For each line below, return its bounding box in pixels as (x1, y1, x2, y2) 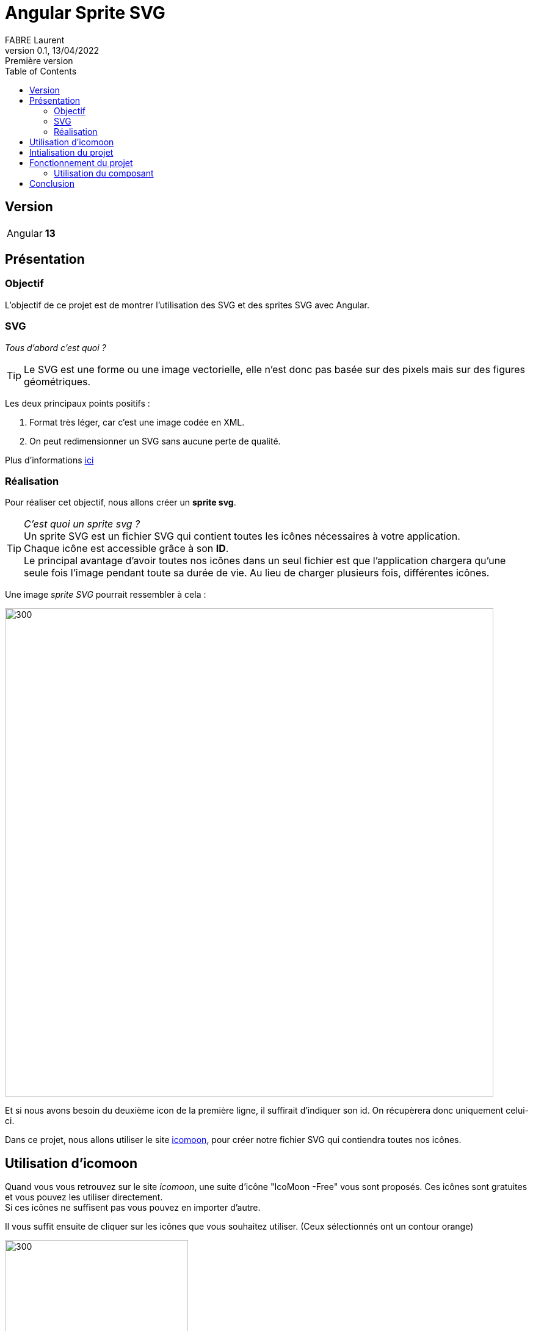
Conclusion (29, 178, 75, 189)
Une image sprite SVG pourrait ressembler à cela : (5, 589, 206, 600)
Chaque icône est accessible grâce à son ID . (24, 542, 229, 555)
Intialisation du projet (29, 147, 114, 158)
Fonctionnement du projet (29, 157, 133, 168)
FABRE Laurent (5, 34, 65, 45)
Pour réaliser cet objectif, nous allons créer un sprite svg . (5, 497, 236, 508)
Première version (5, 55, 73, 66)
